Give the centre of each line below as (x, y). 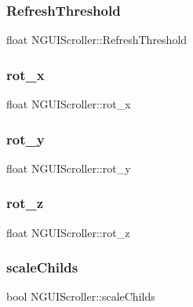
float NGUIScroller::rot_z (68, 232)
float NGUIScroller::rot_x (69, 104)
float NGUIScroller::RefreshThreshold (97, 40)
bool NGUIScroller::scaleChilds (81, 296)
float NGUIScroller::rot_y (69, 168)
